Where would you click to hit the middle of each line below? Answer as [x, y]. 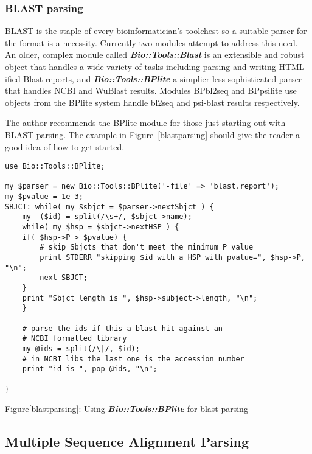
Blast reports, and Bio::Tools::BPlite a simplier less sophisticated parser [163, 78]
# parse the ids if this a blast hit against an [122, 328]
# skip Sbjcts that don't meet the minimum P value [147, 247]
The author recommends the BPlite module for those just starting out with [145, 123]
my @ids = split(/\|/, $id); [81, 348]
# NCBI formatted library [75, 339]
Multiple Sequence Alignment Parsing [127, 442]
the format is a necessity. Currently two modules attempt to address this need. [151, 42]
